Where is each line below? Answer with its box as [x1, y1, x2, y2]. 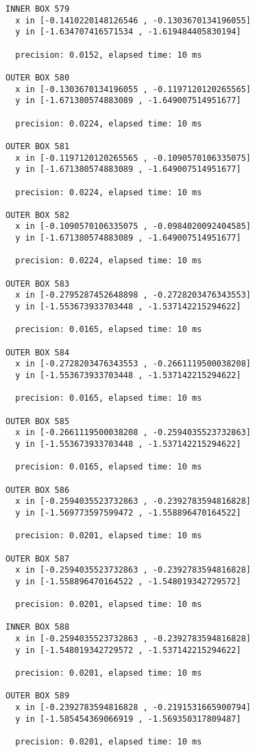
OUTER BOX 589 [5, 691, 70, 701]
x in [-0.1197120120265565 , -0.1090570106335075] [15, 153, 251, 163]
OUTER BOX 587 [5, 553, 70, 564]
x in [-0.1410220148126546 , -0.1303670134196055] [15, 15, 251, 25]
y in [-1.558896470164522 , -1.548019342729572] [15, 576, 241, 586]
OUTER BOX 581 [5, 141, 70, 151]
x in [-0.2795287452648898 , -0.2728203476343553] [15, 290, 251, 300]
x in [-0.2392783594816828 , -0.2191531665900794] [15, 703, 251, 713]
